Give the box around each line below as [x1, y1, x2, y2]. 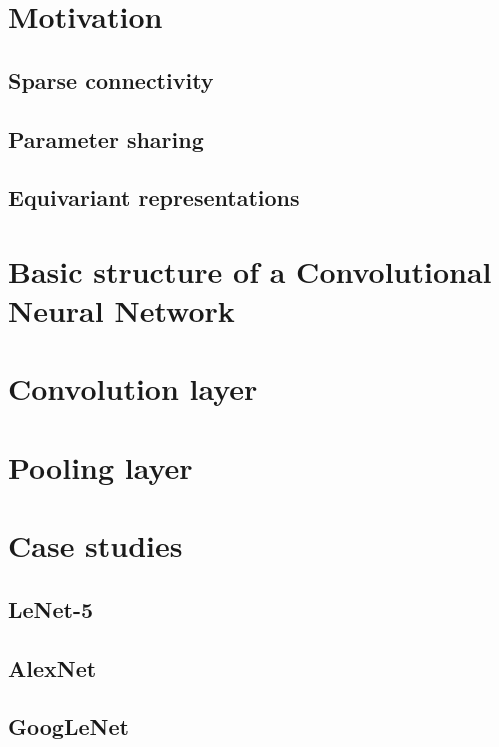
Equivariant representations [8, 182, 300, 213]
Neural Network [8, 290, 235, 331]
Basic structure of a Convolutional [8, 250, 492, 291]
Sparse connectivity [8, 64, 214, 95]
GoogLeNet [8, 711, 129, 742]
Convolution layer [8, 368, 258, 409]
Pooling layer [8, 446, 193, 487]
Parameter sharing [8, 123, 204, 154]
